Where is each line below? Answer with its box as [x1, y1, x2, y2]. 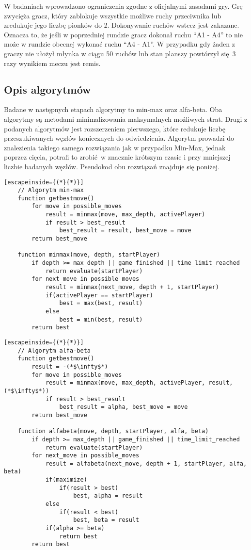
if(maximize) [45, 476, 87, 484]
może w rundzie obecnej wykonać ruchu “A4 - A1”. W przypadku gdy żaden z [4, 39, 235, 49]
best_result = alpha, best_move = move [59, 404, 188, 411]
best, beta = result [73, 517, 140, 524]
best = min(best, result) [59, 316, 143, 323]
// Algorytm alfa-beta [17, 347, 91, 354]
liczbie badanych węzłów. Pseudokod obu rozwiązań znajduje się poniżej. [4, 161, 220, 171]
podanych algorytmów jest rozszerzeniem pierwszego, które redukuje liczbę [4, 123, 225, 133]
